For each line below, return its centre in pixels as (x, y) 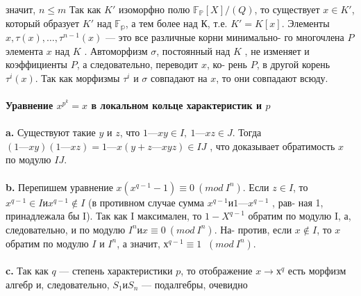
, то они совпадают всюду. (272, 77)
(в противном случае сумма (146, 202)
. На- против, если (253, 229)
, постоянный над (193, 50)
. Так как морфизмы (77, 77)
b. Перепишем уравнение (59, 187)
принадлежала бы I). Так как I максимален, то (104, 216)
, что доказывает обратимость (272, 146)
